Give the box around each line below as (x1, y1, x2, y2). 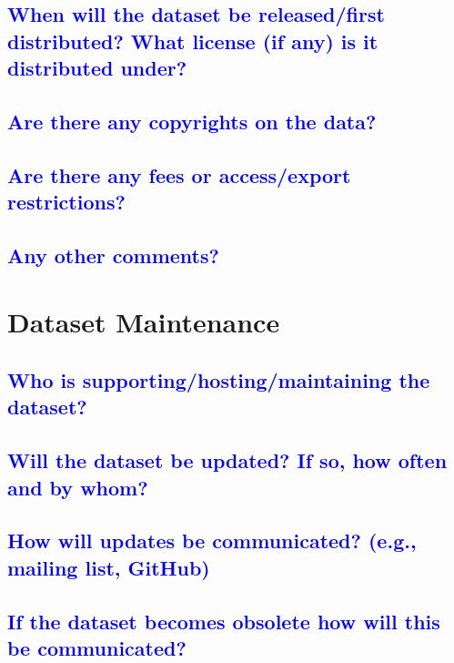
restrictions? (7, 188, 126, 216)
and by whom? (7, 473, 148, 501)
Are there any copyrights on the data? (7, 107, 377, 135)
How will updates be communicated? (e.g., (7, 526, 417, 555)
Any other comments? (7, 240, 219, 269)
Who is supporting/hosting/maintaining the (7, 366, 430, 394)
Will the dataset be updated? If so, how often (7, 446, 448, 474)
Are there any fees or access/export (7, 160, 351, 189)
